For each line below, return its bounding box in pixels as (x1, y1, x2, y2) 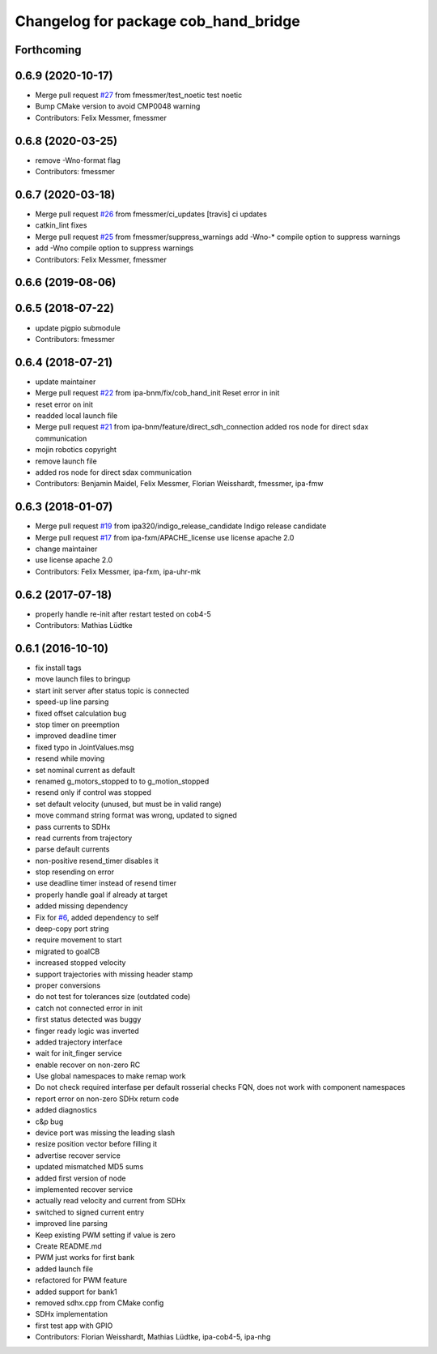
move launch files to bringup (35, 674, 131, 684)
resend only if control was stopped (35, 788, 151, 797)
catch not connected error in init (35, 1003, 143, 1013)
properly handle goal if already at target (35, 890, 168, 899)
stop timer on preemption (35, 720, 121, 729)
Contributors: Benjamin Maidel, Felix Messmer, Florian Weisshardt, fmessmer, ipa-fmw (35, 479, 324, 489)
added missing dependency (35, 901, 129, 911)
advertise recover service (35, 1151, 121, 1160)
